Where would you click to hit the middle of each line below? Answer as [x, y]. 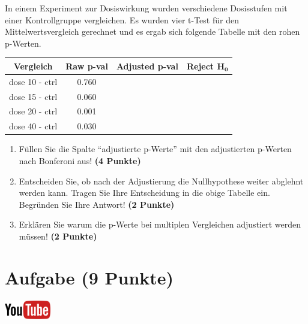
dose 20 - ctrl [33, 111]
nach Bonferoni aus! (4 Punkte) [80, 160]
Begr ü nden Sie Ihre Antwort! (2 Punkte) [97, 204]
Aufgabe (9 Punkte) [89, 277]
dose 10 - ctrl [33, 81]
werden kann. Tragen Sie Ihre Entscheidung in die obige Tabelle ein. [144, 193]
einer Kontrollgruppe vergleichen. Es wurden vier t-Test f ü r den [122, 19]
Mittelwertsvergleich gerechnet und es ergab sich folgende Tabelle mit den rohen [152, 31]
